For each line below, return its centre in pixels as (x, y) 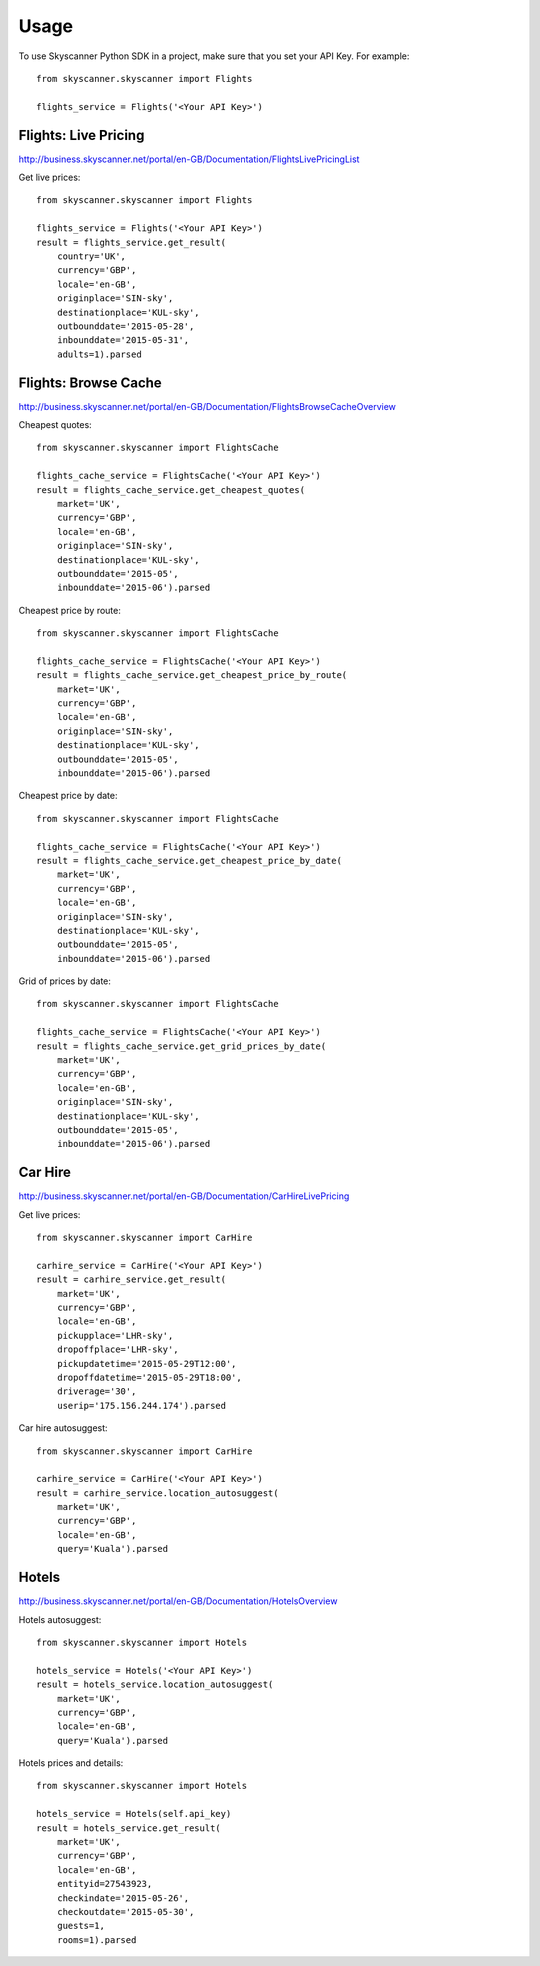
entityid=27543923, (104, 1884)
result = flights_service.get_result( (131, 242)
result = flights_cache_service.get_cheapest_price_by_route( (192, 675)
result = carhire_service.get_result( (131, 1279)
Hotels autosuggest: (60, 1619)
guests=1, (80, 1926)
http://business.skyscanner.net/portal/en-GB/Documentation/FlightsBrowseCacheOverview (207, 406)
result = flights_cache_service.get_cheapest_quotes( (170, 489)
